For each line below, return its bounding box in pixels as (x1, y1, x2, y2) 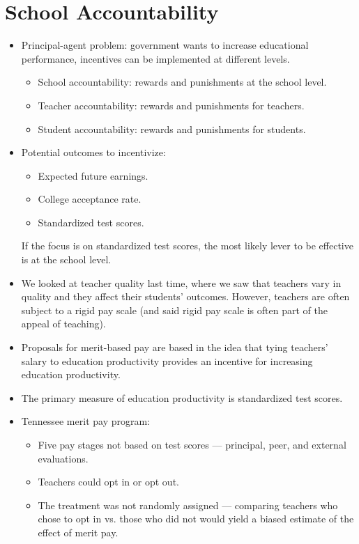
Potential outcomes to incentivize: (21, 145, 166, 160)
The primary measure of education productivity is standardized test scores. (21, 390, 343, 405)
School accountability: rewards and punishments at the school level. (38, 75, 327, 89)
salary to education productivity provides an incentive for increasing (21, 353, 313, 368)
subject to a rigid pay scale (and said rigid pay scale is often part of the (21, 302, 328, 317)
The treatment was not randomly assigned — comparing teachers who (38, 497, 338, 512)
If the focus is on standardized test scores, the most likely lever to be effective (21, 238, 353, 253)
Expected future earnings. (38, 168, 148, 182)
